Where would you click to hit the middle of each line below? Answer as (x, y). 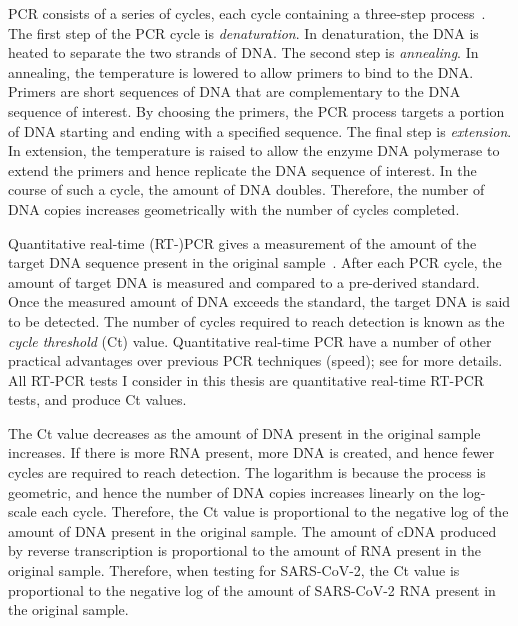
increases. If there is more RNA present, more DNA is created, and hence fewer (251, 452)
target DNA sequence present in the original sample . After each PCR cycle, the (255, 262)
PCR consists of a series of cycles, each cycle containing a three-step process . (247, 13)
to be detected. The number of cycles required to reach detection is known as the (256, 320)
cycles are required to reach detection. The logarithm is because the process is (247, 472)
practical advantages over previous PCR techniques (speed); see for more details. (255, 360)
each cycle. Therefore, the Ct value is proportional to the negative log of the (275, 511)
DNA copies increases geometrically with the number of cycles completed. (234, 208)
